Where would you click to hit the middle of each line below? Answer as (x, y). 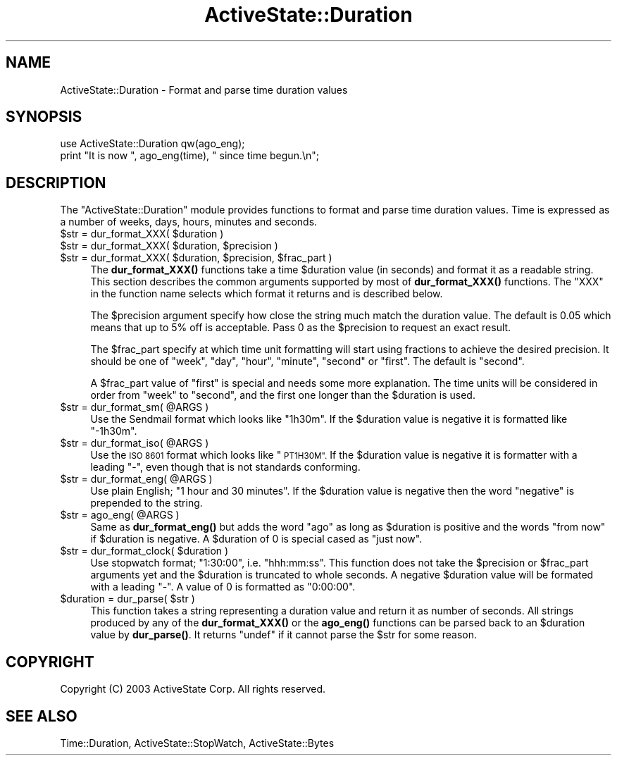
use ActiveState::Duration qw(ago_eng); (152, 144)
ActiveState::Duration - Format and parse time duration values (204, 89)
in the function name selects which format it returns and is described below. (267, 294)
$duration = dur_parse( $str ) (127, 599)
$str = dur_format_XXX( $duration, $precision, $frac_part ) (196, 258)
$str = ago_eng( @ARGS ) (120, 515)
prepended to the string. (147, 503)
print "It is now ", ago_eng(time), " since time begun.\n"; (189, 156)
